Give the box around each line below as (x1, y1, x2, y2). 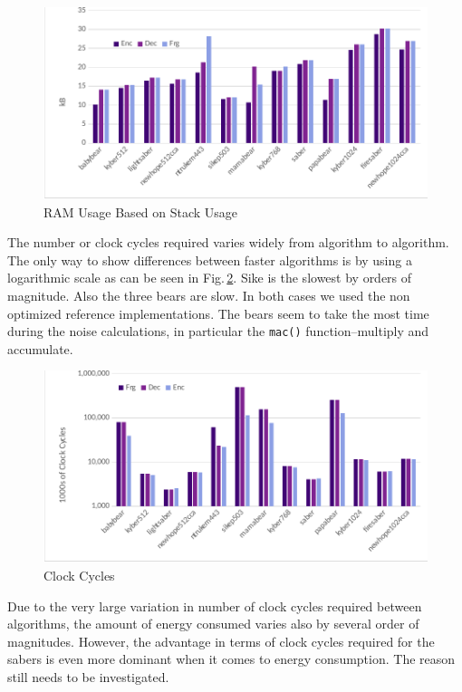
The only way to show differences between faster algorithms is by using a (7, 250, 412, 269)
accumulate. (7, 339, 73, 358)
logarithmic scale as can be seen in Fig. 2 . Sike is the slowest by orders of (7, 268, 412, 287)
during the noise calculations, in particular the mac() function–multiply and (7, 322, 429, 341)
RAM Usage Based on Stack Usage (43, 202, 238, 221)
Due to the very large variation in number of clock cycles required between (7, 596, 422, 615)
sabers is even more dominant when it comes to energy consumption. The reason (7, 649, 456, 668)
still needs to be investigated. (7, 667, 169, 686)
